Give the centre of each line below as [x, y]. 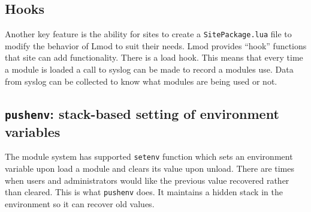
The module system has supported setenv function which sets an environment [149, 156]
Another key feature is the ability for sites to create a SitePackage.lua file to [148, 34]
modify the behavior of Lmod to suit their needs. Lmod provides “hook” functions [156, 45]
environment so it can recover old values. [80, 203]
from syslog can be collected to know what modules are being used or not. [141, 81]
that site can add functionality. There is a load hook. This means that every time [154, 57]
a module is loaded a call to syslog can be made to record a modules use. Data [149, 69]
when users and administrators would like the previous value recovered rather [147, 180]
